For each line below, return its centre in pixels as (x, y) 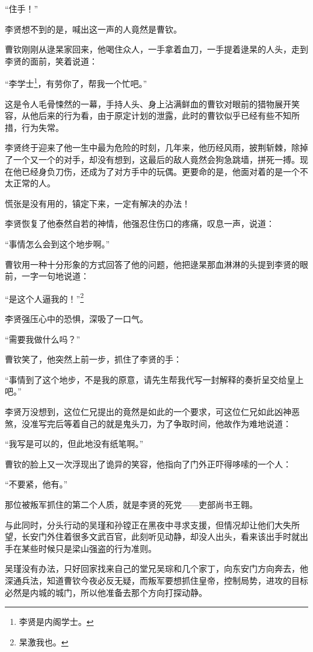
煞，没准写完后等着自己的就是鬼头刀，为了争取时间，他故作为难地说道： (148, 423)
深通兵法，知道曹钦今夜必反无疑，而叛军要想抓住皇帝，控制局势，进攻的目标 (156, 580)
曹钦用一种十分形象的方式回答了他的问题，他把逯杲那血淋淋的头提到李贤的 (152, 264)
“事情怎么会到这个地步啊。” (57, 243)
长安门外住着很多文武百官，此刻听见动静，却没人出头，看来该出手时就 (160, 536)
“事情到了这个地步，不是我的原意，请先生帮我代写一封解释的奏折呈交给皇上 (154, 379)
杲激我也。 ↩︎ (44, 641)
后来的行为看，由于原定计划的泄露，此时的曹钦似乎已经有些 (156, 116)
